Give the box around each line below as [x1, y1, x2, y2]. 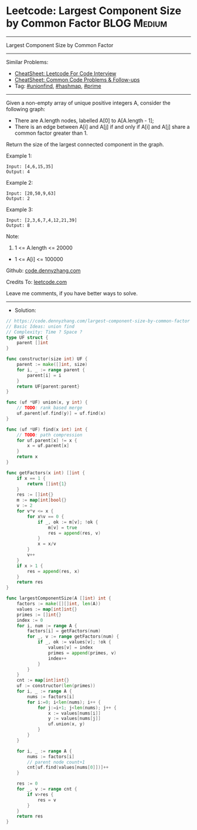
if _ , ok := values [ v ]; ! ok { [37, 639, 111, 645]
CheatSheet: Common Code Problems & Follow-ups [14, 76, 140, 83]
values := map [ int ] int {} [16, 606, 77, 612]
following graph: [6, 105, 46, 112]
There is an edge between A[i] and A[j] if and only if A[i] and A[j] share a [14, 123, 190, 130]
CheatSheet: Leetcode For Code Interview [14, 69, 117, 77]
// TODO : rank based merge [16, 405, 83, 411]
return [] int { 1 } [27, 481, 67, 486]
